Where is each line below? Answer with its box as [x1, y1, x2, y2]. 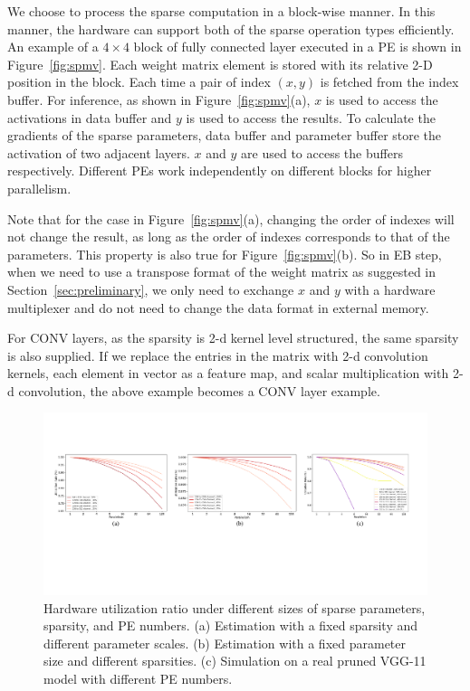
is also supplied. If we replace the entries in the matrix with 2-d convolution [7, 345, 428, 364]
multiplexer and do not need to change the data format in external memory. [7, 298, 429, 317]
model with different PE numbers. [43, 669, 233, 688]
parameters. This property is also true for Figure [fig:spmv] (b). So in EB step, [7, 244, 442, 263]
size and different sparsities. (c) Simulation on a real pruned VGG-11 [43, 651, 427, 670]
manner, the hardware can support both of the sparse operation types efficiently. [7, 19, 455, 38]
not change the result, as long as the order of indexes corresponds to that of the [7, 227, 450, 246]
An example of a [7, 37, 99, 56]
